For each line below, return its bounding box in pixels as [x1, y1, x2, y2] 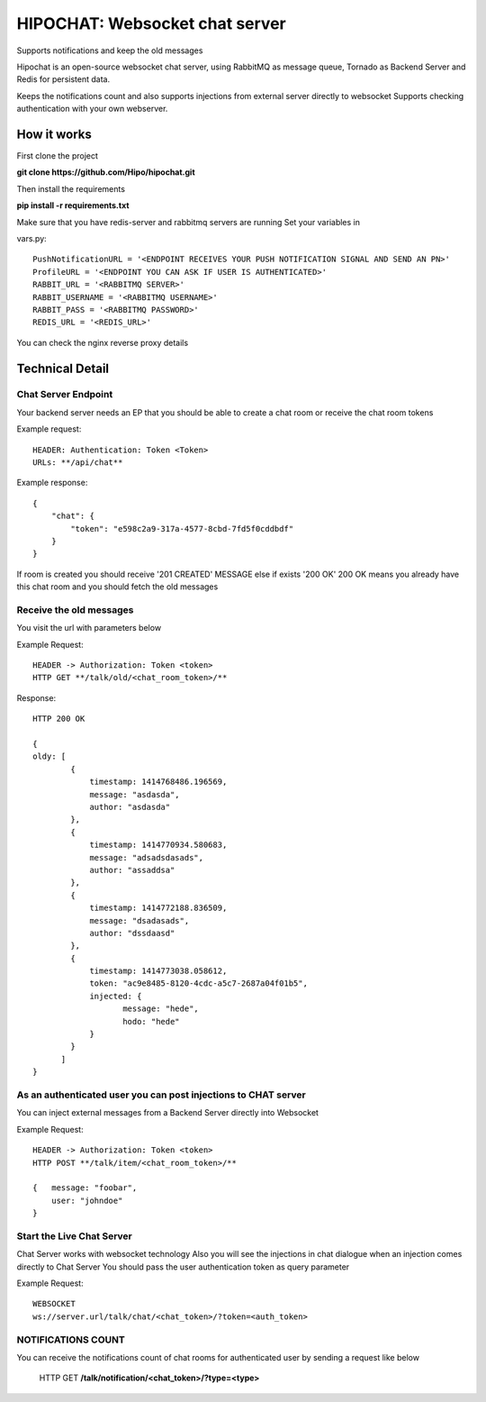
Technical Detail [16, 360, 110, 376]
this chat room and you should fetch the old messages [16, 581, 219, 592]
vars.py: [16, 232, 47, 243]
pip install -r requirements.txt [16, 200, 130, 211]
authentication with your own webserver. [16, 104, 168, 114]
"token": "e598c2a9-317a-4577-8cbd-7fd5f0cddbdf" [70, 523, 294, 533]
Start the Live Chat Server [16, 1230, 132, 1243]
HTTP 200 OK [32, 714, 85, 724]
